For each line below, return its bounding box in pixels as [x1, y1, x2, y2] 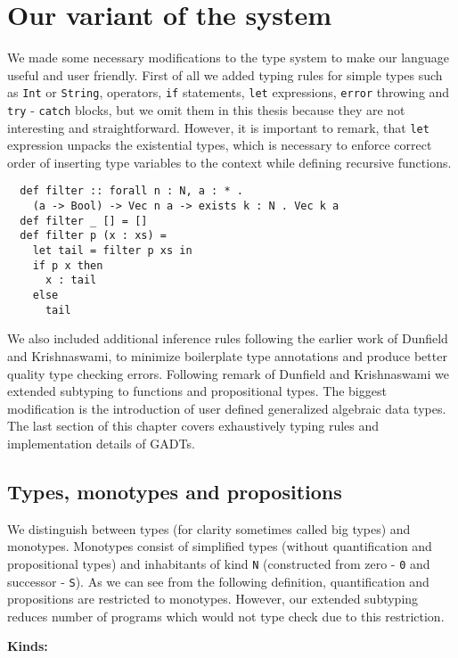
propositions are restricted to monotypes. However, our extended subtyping [7, 589, 419, 608]
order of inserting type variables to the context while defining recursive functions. [7, 152, 452, 171]
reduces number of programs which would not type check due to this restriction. [7, 606, 445, 625]
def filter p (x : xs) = [20, 229, 167, 243]
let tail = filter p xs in [32, 244, 192, 258]
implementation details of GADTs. [7, 433, 195, 452]
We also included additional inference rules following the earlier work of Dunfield [7, 329, 448, 348]
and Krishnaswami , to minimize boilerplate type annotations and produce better [7, 346, 447, 365]
